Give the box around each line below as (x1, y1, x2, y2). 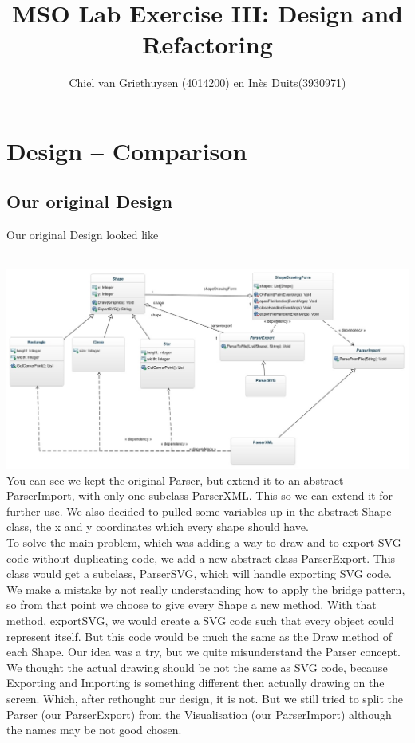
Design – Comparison (6, 134, 247, 167)
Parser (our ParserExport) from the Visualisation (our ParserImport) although (6, 706, 392, 722)
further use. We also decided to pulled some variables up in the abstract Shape (6, 502, 392, 519)
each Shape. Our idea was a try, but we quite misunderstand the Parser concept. (6, 643, 401, 660)
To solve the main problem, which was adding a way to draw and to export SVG (6, 533, 401, 550)
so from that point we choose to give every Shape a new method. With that (6, 596, 377, 613)
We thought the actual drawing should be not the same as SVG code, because (6, 658, 388, 675)
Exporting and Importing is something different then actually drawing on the (6, 674, 385, 691)
